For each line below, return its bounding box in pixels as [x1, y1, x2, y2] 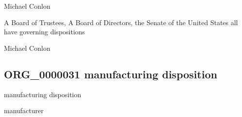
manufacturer [4, 105, 44, 116]
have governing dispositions [4, 27, 85, 37]
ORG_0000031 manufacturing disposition [4, 66, 217, 81]
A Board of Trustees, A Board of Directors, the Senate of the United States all [4, 17, 238, 27]
